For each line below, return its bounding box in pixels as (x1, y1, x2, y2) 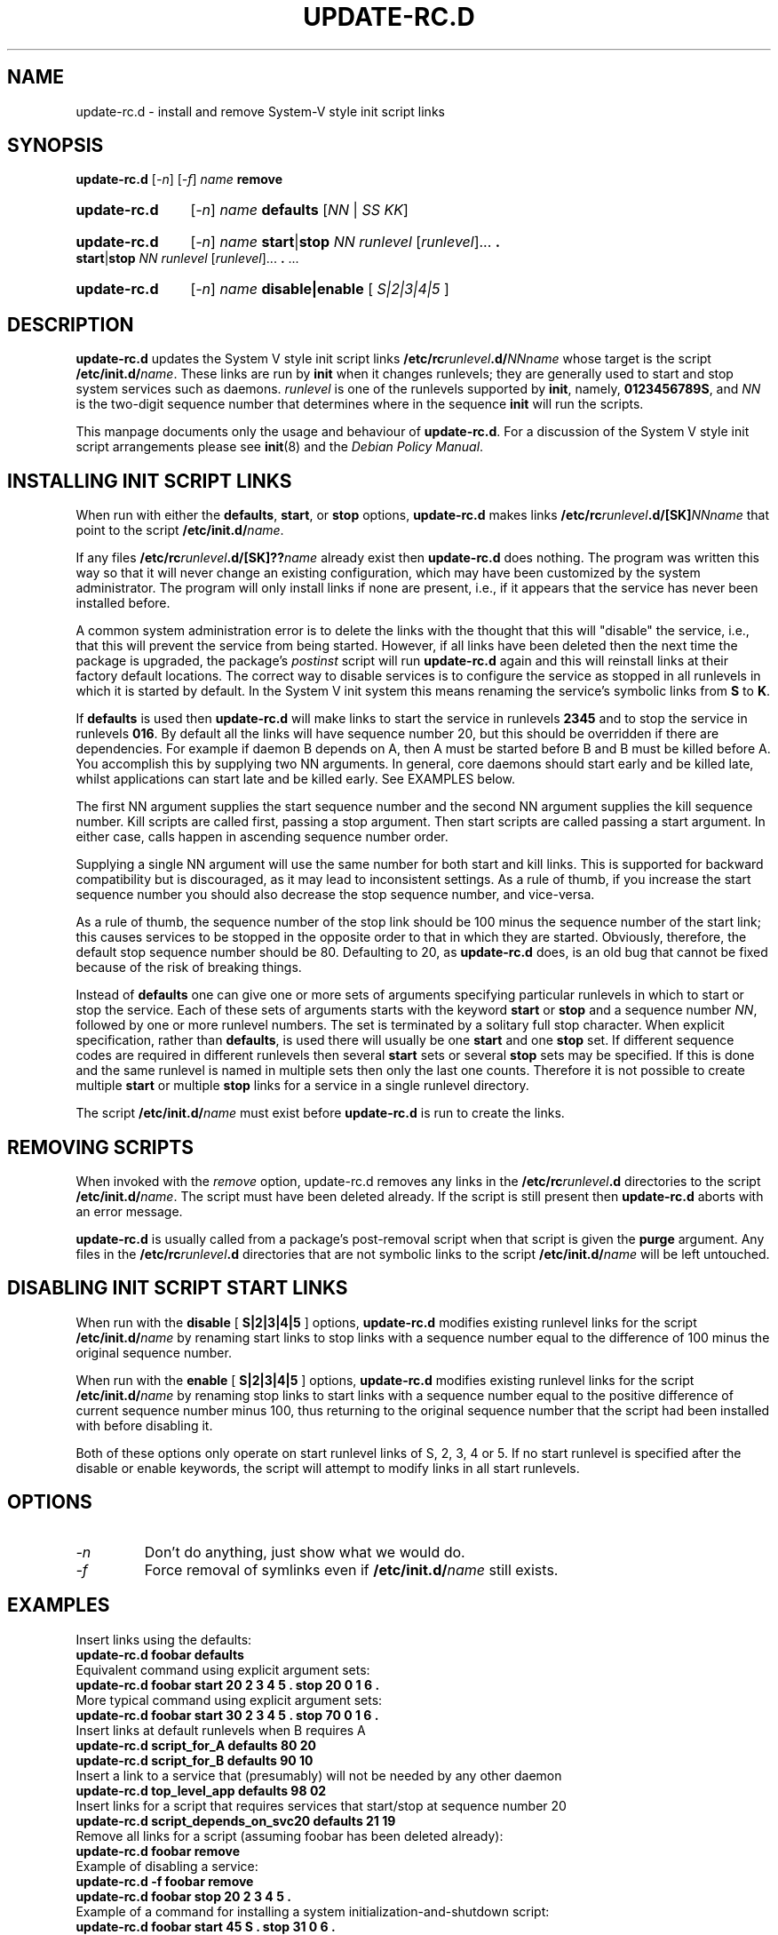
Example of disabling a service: (75, 1858, 258, 1874)
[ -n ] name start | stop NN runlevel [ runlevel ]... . (190, 233, 501, 251)
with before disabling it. (75, 1417, 213, 1433)
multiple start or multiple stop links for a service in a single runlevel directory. (75, 1078, 529, 1094)
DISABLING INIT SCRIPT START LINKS (7, 1277, 348, 1300)
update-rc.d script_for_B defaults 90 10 (75, 1752, 314, 1768)
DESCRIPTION (7, 313, 134, 336)
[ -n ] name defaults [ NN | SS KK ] (190, 201, 409, 219)
